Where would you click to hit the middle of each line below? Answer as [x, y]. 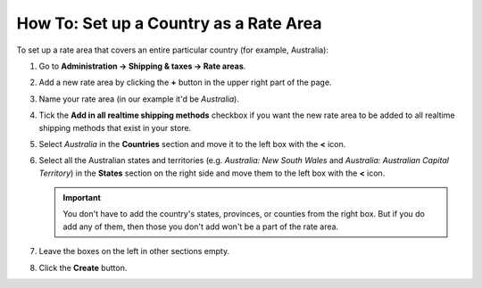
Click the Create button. [83, 267]
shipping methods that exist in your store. [115, 128]
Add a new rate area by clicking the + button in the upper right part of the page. [185, 82]
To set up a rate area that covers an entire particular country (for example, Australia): [173, 50]
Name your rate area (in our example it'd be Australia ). [139, 99]
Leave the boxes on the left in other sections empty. [134, 251]
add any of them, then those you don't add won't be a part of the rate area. [201, 226]
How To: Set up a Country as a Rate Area [169, 23]
